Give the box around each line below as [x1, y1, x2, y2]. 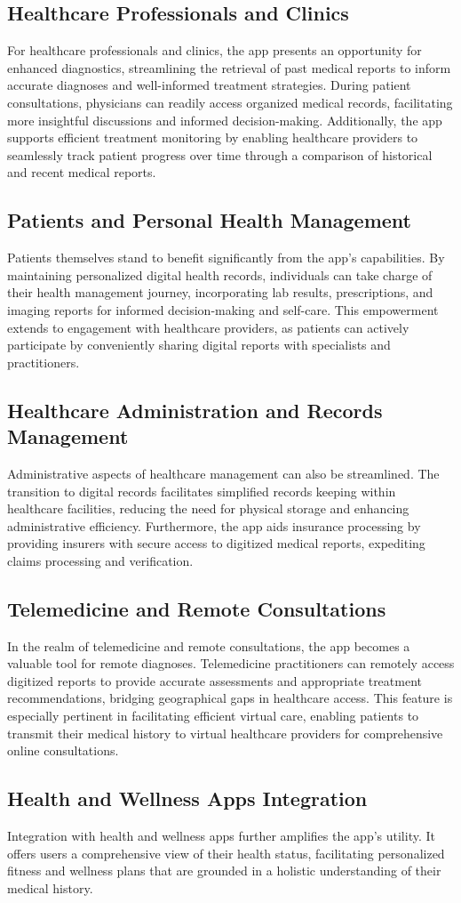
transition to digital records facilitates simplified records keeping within [7, 481, 396, 500]
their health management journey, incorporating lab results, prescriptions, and [7, 283, 433, 302]
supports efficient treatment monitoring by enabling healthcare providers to [7, 128, 418, 147]
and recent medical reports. [7, 163, 156, 181]
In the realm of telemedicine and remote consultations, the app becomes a [7, 636, 410, 655]
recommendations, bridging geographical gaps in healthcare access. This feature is [7, 689, 453, 707]
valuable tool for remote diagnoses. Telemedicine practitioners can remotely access [7, 654, 455, 673]
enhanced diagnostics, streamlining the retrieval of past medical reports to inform [7, 58, 451, 77]
